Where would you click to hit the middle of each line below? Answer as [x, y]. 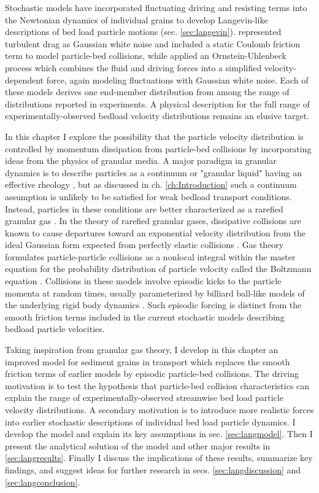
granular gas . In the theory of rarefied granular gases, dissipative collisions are [153, 221]
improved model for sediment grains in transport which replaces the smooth [148, 361]
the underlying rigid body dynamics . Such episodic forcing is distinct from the [153, 305]
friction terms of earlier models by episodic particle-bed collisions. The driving [152, 374]
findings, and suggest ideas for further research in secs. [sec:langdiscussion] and [153, 469]
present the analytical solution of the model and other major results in [138, 445]
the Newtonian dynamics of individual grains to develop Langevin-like [136, 19]
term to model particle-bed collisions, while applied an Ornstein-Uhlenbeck [146, 56]
